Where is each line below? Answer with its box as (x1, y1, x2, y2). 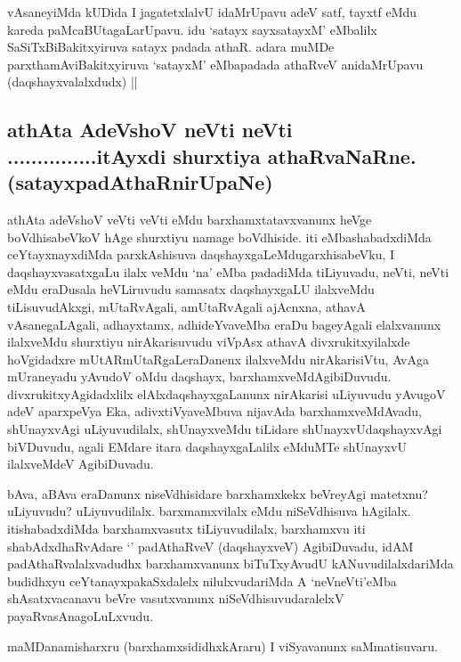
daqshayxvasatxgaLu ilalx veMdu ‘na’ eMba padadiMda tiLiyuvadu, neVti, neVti (7, 262, 449, 281)
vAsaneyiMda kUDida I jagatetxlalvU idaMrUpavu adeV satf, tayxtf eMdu (7, 3, 417, 20)
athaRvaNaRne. (267, 142, 417, 169)
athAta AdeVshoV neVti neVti (7, 116, 293, 143)
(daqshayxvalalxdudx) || (7, 72, 138, 91)
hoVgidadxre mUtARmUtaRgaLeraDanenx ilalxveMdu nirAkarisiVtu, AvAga (7, 349, 429, 368)
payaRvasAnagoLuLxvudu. (7, 607, 154, 625)
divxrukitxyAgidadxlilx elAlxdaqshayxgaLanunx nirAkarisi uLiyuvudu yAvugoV (7, 384, 446, 403)
